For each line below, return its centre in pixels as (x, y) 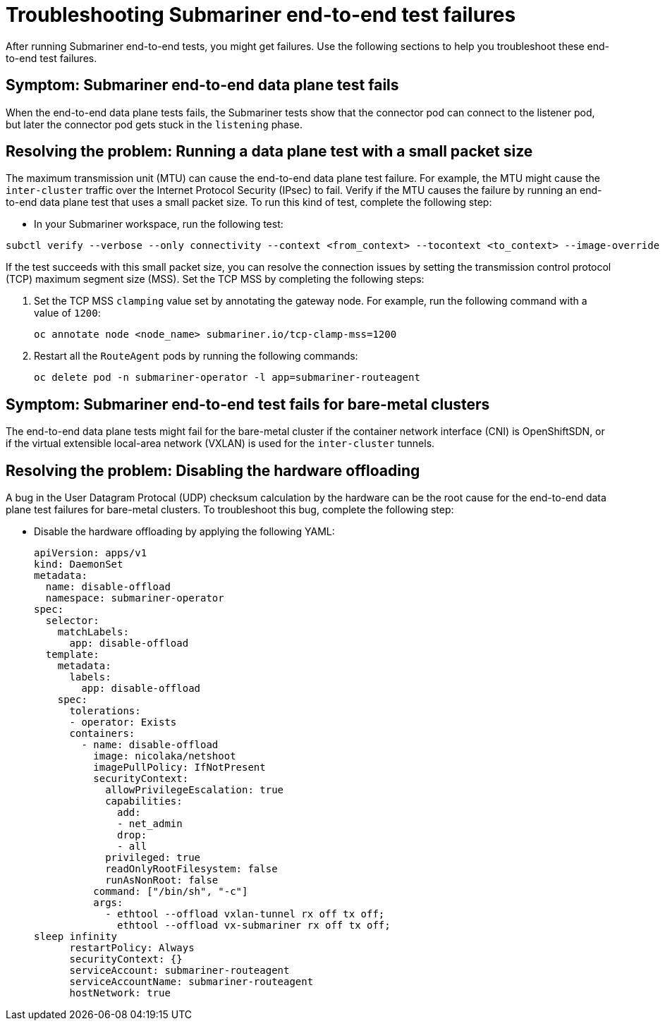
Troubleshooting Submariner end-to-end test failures (261, 15)
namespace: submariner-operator (135, 598)
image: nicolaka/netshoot (165, 756)
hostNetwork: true (120, 993)
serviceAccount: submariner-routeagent (179, 971)
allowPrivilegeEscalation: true (195, 790)
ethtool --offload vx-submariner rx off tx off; (254, 926)
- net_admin (150, 824)
